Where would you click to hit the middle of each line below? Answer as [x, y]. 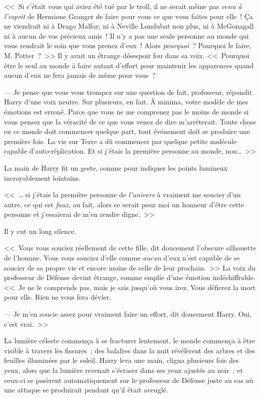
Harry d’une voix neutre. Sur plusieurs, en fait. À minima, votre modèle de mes [126, 102]
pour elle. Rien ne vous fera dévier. [58, 297]
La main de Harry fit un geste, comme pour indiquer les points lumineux [116, 167]
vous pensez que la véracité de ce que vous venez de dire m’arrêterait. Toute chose [130, 121]
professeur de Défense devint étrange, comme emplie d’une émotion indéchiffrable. [130, 277]
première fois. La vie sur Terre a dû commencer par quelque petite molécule [120, 141]
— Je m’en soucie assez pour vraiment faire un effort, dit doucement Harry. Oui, [128, 314]
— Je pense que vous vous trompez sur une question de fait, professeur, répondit [128, 92]
